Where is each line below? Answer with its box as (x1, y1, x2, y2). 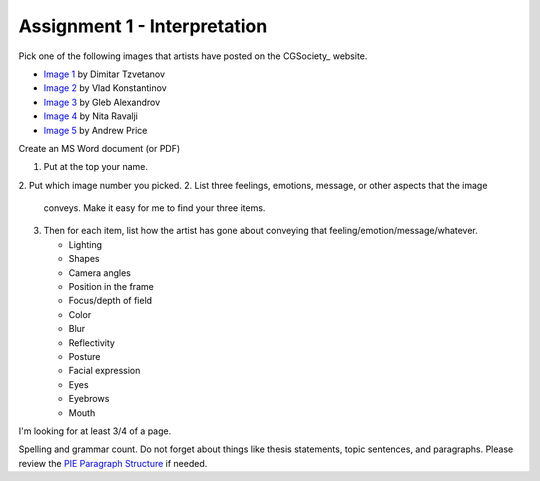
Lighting (68, 238, 102, 250)
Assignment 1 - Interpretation (18, 15, 268, 37)
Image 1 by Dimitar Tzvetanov (43, 68, 165, 80)
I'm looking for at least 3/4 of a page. (18, 425, 172, 437)
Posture (68, 350, 101, 362)
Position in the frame (68, 281, 154, 293)
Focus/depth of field (68, 295, 153, 307)
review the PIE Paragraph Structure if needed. (18, 457, 208, 469)
